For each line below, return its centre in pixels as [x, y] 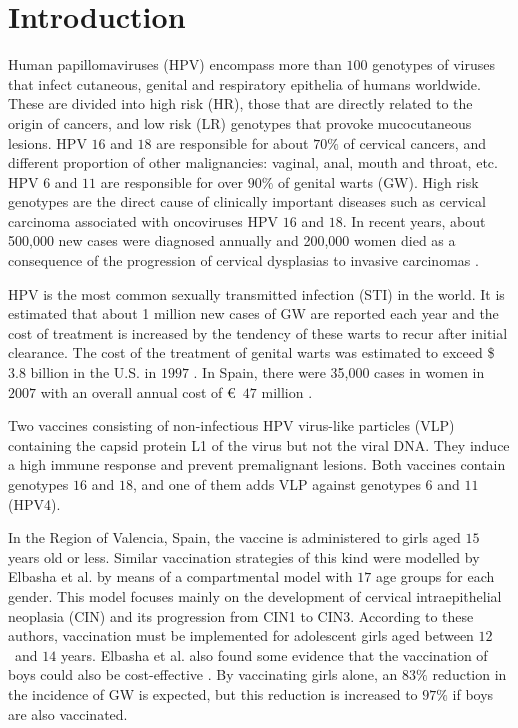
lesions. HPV [47, 142]
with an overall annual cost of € [138, 391]
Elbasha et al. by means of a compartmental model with [180, 576]
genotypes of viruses [433, 64]
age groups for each [435, 576]
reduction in [469, 674]
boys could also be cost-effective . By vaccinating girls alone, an [203, 674]
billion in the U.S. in [93, 372]
